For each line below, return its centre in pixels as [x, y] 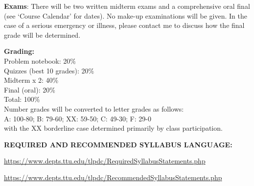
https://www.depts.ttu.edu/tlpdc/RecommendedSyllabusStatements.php [113, 177]
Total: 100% [22, 99]
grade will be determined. [42, 35]
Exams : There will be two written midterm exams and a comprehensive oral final [127, 6]
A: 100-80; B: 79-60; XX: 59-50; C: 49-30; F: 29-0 [78, 118]
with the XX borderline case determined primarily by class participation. [113, 128]
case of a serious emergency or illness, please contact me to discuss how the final [124, 25]
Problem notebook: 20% [40, 60]
